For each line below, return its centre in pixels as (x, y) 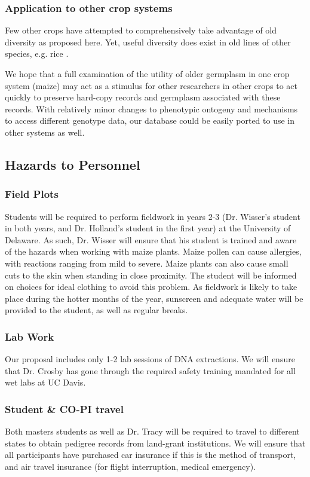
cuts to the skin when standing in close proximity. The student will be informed (151, 275)
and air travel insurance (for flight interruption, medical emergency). (130, 466)
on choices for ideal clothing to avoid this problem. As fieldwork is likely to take (151, 287)
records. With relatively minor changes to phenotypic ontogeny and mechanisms (151, 108)
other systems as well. (45, 132)
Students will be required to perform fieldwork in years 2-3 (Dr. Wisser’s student (153, 216)
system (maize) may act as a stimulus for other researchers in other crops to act (151, 85)
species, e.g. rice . (37, 53)
